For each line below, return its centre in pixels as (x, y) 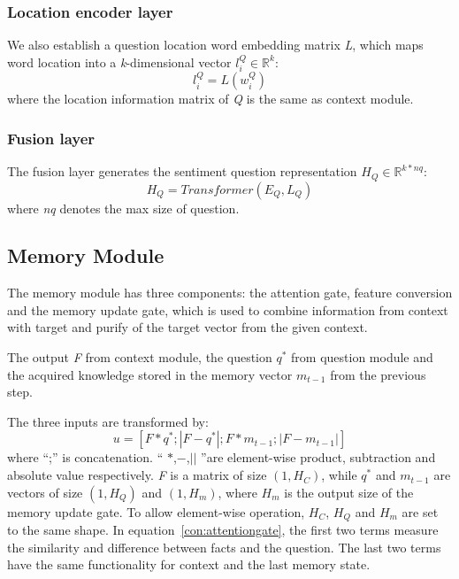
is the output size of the (349, 492)
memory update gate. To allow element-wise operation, (156, 511)
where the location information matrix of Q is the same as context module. (210, 99)
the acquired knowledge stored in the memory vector (150, 374)
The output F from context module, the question (140, 357)
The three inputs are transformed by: (108, 421)
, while (339, 475)
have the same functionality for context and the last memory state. (189, 564)
